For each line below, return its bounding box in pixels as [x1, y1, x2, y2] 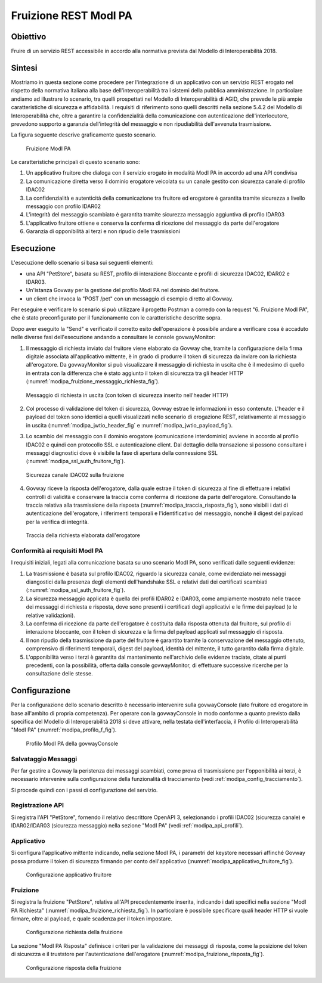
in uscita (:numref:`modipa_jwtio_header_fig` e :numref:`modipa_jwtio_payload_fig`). [26, 421, 233, 429]
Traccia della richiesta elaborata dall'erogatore [26, 532, 140, 539]
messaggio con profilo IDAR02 [26, 203, 101, 210]
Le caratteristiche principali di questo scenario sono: [11, 159, 140, 166]
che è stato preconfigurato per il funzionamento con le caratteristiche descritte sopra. [11, 314, 222, 321]
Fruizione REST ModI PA [11, 9, 132, 22]
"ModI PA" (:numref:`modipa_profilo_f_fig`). [11, 726, 117, 733]
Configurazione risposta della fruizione [26, 964, 122, 971]
